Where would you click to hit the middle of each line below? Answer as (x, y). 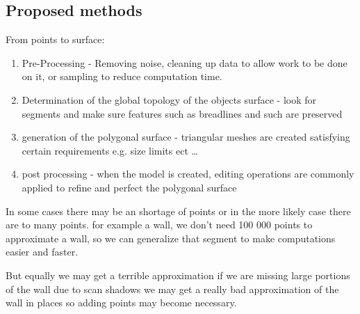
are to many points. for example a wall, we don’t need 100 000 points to (159, 225)
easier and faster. (42, 252)
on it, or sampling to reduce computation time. (122, 76)
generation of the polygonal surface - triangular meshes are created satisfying (186, 137)
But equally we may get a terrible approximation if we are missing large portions (178, 275)
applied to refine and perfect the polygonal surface (129, 187)
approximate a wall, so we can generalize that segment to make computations (171, 238)
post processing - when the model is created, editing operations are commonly (188, 174)
